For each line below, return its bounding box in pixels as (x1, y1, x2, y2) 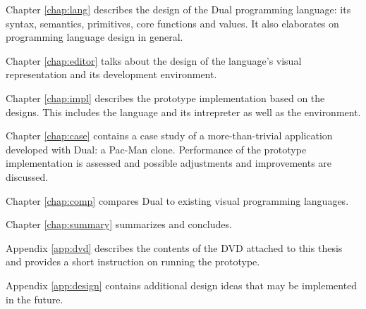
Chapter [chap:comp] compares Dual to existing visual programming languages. (6, 193, 349, 208)
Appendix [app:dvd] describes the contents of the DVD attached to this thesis (6, 240, 343, 255)
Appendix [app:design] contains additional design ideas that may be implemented (6, 277, 358, 292)
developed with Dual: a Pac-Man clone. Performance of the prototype (6, 141, 307, 156)
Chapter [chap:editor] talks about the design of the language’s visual (6, 53, 302, 68)
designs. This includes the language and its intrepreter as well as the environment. (6, 104, 361, 119)
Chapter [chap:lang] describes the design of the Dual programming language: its (6, 2, 351, 16)
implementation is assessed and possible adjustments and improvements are (6, 156, 332, 170)
